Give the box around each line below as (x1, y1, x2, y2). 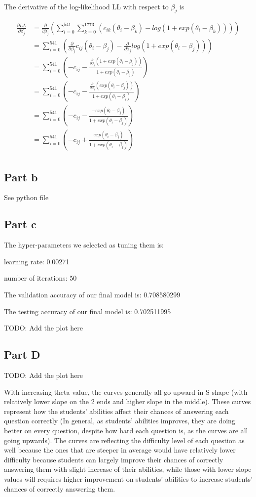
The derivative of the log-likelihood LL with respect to (4, 1, 169, 11)
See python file (4, 192, 49, 203)
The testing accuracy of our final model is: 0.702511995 (4, 306, 171, 316)
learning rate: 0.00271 (4, 256, 70, 266)
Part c (4, 216, 37, 232)
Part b (4, 169, 38, 184)
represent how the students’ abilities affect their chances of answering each (4, 406, 229, 416)
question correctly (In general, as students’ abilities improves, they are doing (4, 415, 235, 426)
